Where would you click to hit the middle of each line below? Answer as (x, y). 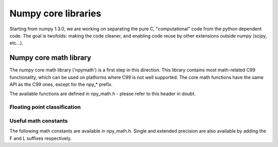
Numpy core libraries (55, 13)
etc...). (16, 43)
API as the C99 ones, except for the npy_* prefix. (61, 84)
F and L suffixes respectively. (41, 138)
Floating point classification (45, 107)
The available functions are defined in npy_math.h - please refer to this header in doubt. (102, 94)
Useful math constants (39, 121)
